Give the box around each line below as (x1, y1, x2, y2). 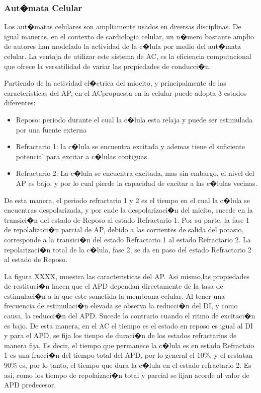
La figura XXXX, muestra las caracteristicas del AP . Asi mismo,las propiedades (4, 271, 250, 281)
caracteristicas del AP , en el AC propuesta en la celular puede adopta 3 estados (4, 87, 247, 98)
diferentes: (4, 97, 36, 108)
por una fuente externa (16, 124, 86, 135)
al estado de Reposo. (4, 254, 67, 265)
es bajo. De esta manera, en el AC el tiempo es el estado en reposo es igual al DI (4, 320, 253, 331)
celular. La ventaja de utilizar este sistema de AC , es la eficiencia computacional (4, 51, 251, 61)
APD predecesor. (4, 379, 56, 390)
